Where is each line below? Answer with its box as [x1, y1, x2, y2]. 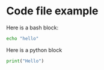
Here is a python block [6, 46, 63, 53]
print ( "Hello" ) [6, 58, 44, 64]
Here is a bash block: [6, 24, 59, 31]
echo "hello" [6, 35, 39, 41]
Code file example [6, 4, 99, 18]
